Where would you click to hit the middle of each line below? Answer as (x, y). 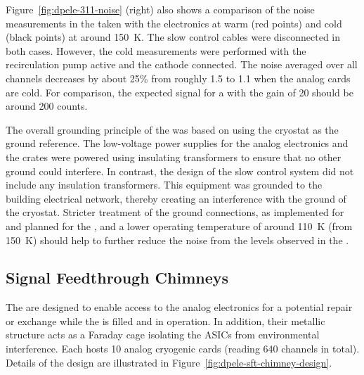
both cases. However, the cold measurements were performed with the (156, 50)
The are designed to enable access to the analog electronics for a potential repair (179, 307)
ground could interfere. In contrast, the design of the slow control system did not (180, 171)
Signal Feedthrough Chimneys (117, 278)
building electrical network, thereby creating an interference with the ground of (176, 198)
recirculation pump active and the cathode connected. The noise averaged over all (182, 64)
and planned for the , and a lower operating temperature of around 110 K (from (179, 225)
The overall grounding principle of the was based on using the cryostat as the (172, 129)
